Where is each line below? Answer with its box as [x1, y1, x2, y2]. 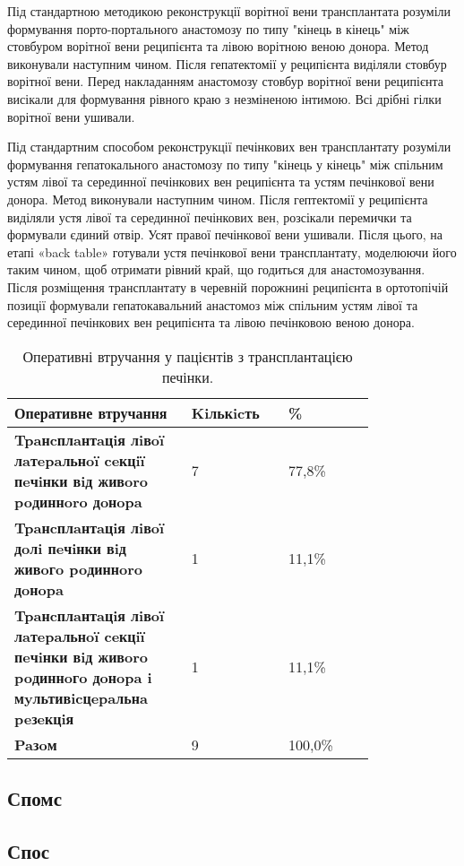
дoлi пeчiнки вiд [14, 537, 126, 559]
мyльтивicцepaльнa [14, 687, 148, 708]
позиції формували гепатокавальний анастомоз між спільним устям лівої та [7, 295, 418, 314]
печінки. [162, 366, 214, 387]
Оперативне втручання [14, 402, 168, 423]
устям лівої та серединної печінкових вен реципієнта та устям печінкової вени [7, 172, 434, 191]
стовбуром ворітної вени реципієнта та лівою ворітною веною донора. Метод [7, 37, 429, 56]
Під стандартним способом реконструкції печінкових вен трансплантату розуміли [7, 137, 451, 156]
